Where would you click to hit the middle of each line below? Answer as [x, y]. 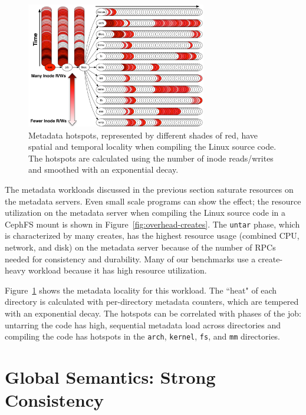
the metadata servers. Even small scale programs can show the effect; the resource [153, 201]
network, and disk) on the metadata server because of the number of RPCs [140, 247]
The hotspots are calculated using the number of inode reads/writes [151, 158]
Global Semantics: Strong [110, 376]
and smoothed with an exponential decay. [103, 169]
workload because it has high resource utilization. [118, 270]
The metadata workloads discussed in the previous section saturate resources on [149, 189]
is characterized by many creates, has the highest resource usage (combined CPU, [152, 236]
